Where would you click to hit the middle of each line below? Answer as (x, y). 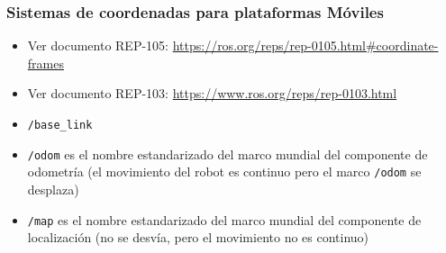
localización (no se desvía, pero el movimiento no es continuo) (198, 237)
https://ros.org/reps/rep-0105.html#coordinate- (305, 45)
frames (46, 63)
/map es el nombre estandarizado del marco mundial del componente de (224, 219)
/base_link (60, 125)
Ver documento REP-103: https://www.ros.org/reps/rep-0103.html (212, 93)
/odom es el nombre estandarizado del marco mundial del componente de (228, 154)
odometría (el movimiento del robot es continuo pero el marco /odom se (224, 172)
